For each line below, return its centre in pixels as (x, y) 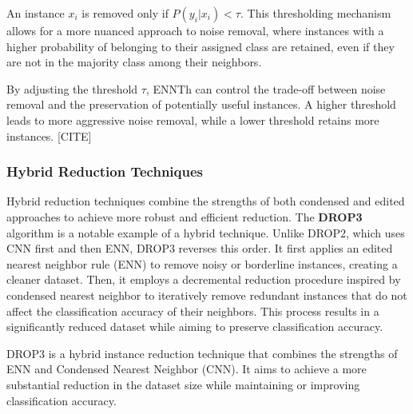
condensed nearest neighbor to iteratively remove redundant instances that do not (207, 295)
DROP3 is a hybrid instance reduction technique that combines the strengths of (202, 353)
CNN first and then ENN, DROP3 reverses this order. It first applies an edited (200, 248)
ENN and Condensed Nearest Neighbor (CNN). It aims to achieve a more (187, 369)
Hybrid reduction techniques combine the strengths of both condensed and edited (206, 201)
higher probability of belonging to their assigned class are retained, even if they (201, 46)
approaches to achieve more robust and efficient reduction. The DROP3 (185, 216)
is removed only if (125, 13)
